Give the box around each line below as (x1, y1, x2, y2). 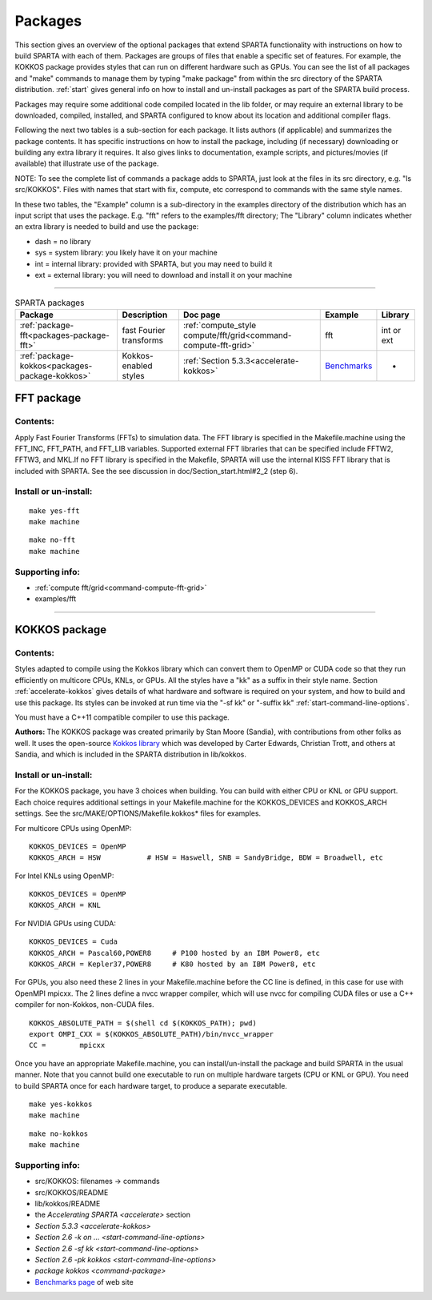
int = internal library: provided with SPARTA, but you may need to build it (34, 259, 273, 268)
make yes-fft (29, 506, 80, 516)
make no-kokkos (29, 1129, 89, 1138)
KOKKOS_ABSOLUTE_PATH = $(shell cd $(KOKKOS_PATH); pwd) (29, 1018, 258, 1028)
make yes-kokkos (29, 1099, 93, 1109)
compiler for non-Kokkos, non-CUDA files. (14, 1000, 154, 1009)
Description (122, 309, 168, 320)
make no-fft (29, 536, 76, 544)
